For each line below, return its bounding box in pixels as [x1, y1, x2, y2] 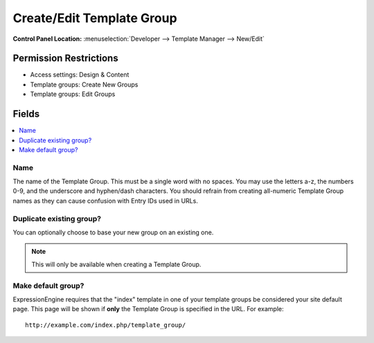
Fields [12, 108, 40, 120]
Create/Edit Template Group [12, 10, 177, 26]
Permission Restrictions [12, 53, 118, 64]
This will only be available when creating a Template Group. [31, 260, 202, 268]
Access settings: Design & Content [30, 71, 130, 79]
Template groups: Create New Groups [30, 80, 139, 89]
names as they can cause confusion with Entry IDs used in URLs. [12, 196, 199, 205]
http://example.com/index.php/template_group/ [25, 321, 186, 328]
